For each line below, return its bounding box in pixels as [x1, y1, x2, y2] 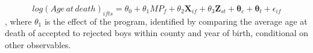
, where [5, 14, 32, 27]
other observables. [5, 38, 71, 51]
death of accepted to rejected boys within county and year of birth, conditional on [5, 26, 309, 39]
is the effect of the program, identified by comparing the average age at [44, 14, 308, 27]
